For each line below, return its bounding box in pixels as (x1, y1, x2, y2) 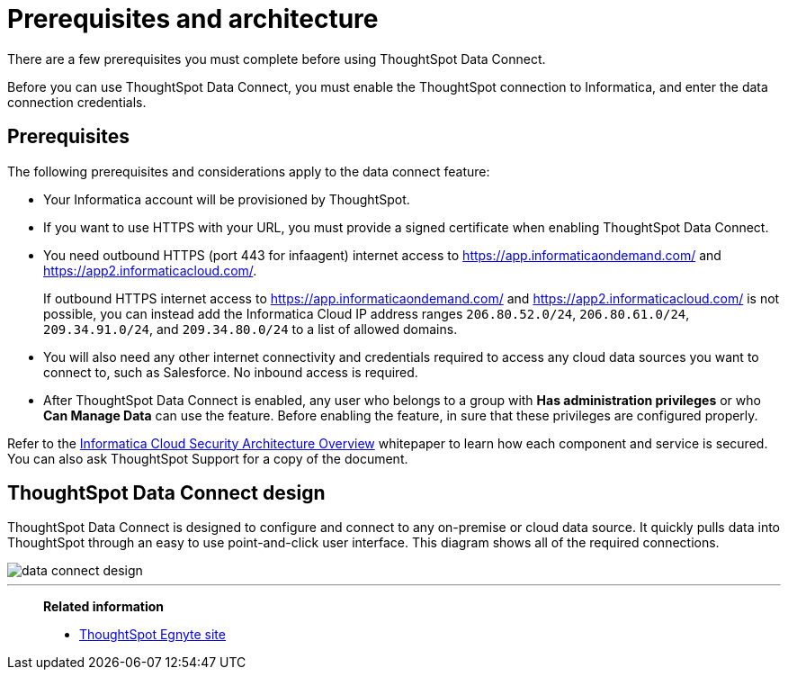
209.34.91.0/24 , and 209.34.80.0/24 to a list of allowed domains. (43, 320, 458, 337)
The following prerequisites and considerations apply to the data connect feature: (7, 163, 490, 179)
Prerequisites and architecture (7, 4, 379, 34)
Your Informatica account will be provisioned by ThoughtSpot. (43, 191, 410, 207)
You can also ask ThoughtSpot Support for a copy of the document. (7, 450, 408, 466)
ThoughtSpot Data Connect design (7, 482, 326, 505)
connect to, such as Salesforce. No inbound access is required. (43, 364, 418, 380)
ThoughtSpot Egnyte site (79, 627, 226, 643)
